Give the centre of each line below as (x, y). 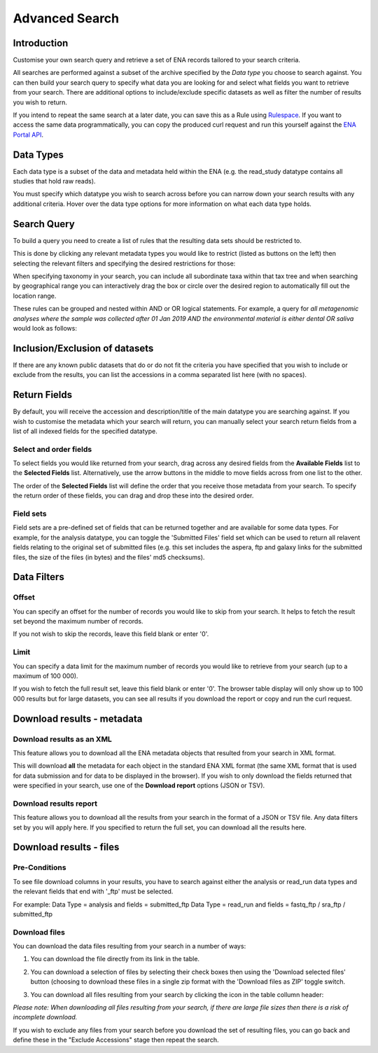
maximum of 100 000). (45, 675)
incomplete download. (45, 1017)
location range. (35, 296)
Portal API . (28, 135)
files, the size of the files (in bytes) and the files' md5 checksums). (109, 557)
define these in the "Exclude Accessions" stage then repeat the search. (116, 1040)
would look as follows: (45, 328)
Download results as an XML (62, 739)
